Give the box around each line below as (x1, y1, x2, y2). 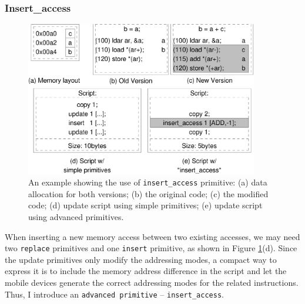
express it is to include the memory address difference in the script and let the (5, 265, 287, 277)
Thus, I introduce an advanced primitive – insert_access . (5, 288, 224, 300)
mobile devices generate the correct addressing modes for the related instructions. (5, 276, 299, 289)
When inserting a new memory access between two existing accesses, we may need (5, 230, 300, 242)
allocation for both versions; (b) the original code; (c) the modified (28, 187, 269, 200)
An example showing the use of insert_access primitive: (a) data (28, 176, 267, 188)
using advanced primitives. (28, 211, 124, 223)
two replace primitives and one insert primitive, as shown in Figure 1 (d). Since (5, 242, 297, 254)
